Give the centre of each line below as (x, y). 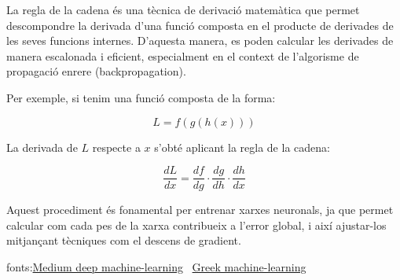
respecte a (116, 147)
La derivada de (42, 147)
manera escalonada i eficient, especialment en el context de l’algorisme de (183, 55)
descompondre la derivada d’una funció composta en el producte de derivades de (200, 25)
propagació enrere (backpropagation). (96, 71)
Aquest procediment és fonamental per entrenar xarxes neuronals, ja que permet (200, 210)
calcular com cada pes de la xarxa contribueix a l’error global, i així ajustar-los (196, 225)
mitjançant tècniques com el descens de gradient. (124, 240)
